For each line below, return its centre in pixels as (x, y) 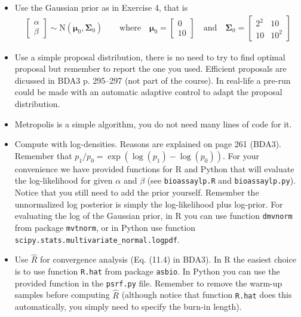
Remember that (43, 155)
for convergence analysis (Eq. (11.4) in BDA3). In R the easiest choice (168, 259)
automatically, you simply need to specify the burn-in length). (128, 307)
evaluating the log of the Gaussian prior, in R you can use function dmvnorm (153, 216)
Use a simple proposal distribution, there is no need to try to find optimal (150, 57)
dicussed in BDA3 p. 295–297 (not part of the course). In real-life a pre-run (153, 80)
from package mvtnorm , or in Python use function (105, 227)
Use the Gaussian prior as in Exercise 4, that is (101, 7)
